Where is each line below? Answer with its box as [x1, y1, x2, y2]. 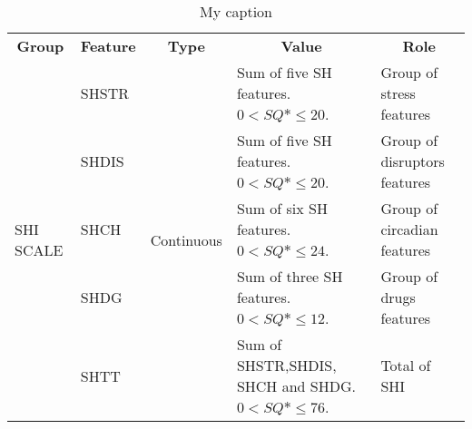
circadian [380, 219, 438, 239]
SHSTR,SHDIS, [236, 355, 337, 375]
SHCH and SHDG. [236, 375, 356, 396]
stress [380, 83, 416, 103]
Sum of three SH [236, 266, 343, 287]
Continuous [150, 229, 222, 250]
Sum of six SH [236, 198, 328, 219]
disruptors [380, 151, 445, 171]
